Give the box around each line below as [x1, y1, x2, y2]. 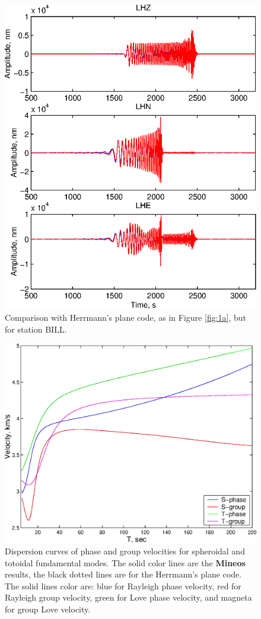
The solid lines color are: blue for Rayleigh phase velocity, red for [5, 579, 241, 592]
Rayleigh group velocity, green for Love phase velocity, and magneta [5, 591, 252, 604]
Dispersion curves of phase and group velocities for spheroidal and [5, 544, 245, 557]
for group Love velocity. [5, 602, 91, 615]
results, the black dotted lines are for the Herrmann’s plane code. [5, 568, 242, 580]
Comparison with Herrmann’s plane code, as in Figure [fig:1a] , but [5, 311, 247, 324]
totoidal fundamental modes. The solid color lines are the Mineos [5, 556, 246, 569]
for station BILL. [5, 323, 67, 335]
